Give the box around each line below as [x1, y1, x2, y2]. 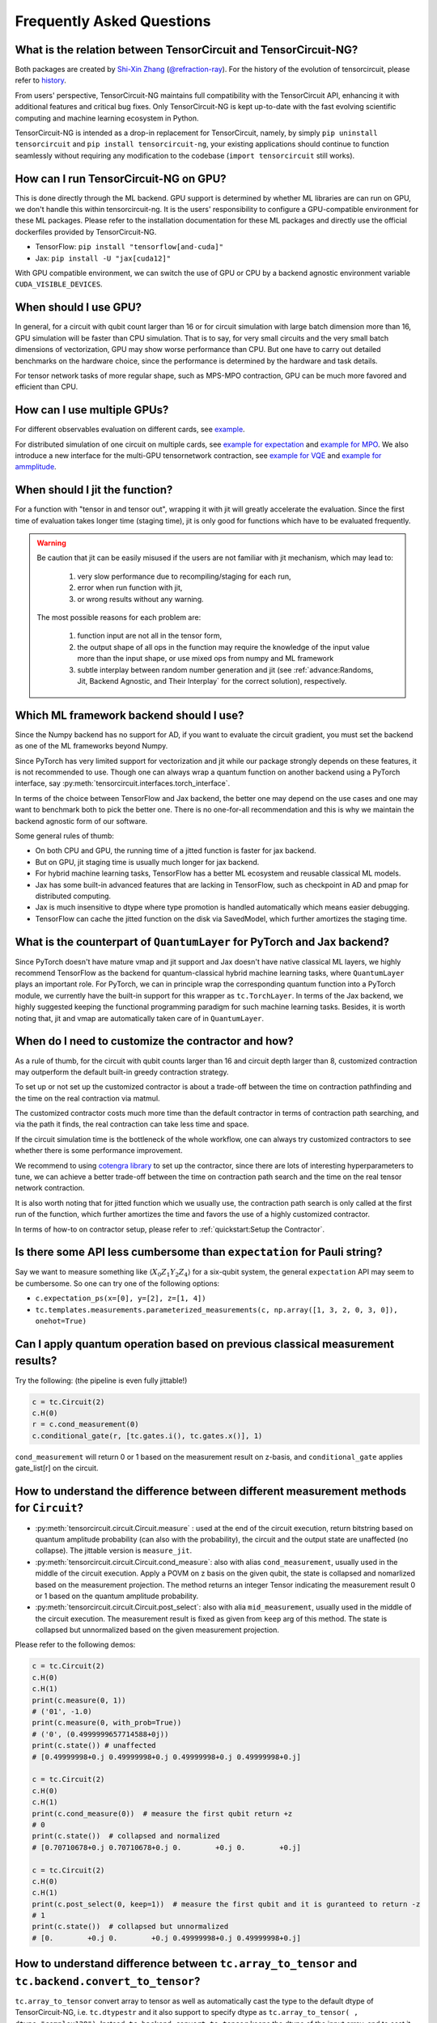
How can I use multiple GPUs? [15, 403, 169, 417]
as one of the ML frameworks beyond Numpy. [15, 741, 168, 751]
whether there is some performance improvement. [15, 1146, 183, 1156]
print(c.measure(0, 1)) [32, 1695, 127, 1705]
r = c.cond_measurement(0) [32, 1420, 139, 1429]
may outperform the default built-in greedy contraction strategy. [15, 1067, 230, 1076]
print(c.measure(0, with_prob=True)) [32, 1718, 182, 1728]
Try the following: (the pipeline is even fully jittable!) [15, 1376, 188, 1385]
